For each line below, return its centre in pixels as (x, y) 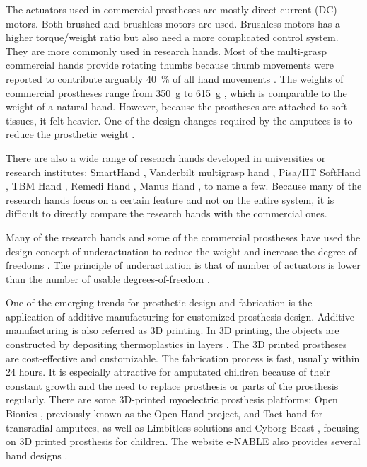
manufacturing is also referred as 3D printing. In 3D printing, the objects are (173, 330)
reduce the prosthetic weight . (70, 134)
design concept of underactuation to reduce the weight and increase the (160, 251)
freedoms (25, 265)
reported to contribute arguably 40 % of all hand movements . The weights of (175, 78)
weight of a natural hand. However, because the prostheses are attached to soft (177, 106)
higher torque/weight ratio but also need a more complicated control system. (172, 37)
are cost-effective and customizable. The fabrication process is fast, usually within (183, 358)
